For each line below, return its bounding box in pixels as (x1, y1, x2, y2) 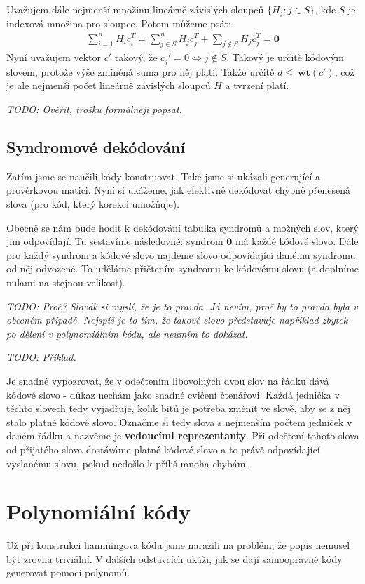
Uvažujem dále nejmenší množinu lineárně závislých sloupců (6, 2, 264, 16)
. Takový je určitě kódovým (226, 50, 344, 65)
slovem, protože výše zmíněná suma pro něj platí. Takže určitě (6, 64, 275, 79)
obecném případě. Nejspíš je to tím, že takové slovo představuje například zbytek (6, 312, 348, 327)
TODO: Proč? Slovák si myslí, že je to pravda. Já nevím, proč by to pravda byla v (6, 298, 358, 313)
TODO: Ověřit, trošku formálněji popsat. (6, 102, 182, 117)
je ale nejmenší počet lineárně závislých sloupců (6, 78, 211, 93)
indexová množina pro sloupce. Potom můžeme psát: (6, 16, 231, 31)
